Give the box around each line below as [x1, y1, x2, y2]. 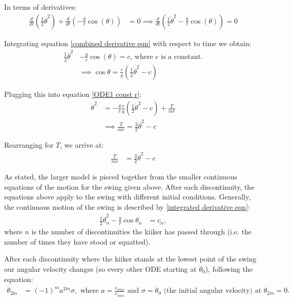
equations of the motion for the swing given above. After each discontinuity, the [4, 181, 255, 192]
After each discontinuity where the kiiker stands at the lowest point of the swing [4, 253, 257, 264]
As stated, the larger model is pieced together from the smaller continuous [4, 171, 238, 182]
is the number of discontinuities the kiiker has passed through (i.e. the [31, 226, 252, 237]
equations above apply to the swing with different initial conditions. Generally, [4, 191, 251, 202]
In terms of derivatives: [4, 2, 77, 12]
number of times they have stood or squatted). [4, 236, 151, 247]
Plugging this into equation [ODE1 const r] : [4, 88, 142, 99]
